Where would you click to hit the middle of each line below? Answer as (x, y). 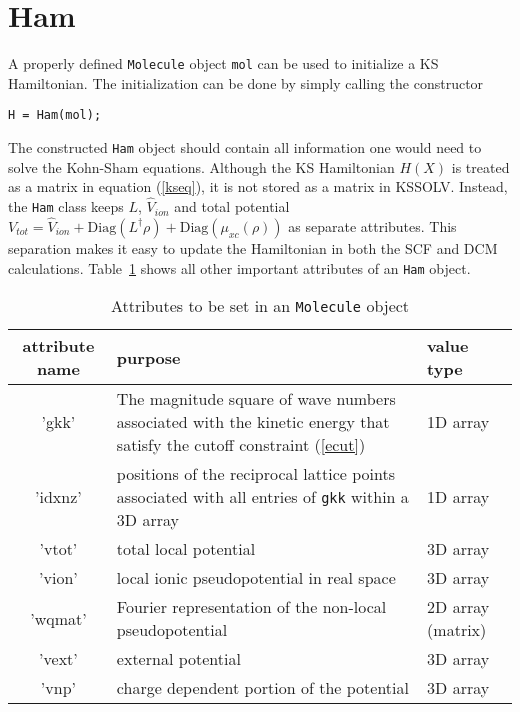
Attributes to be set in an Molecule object (260, 306)
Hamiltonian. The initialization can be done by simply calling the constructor (246, 82)
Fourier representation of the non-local (251, 607)
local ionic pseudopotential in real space (256, 578)
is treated (480, 166)
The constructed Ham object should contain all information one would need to (245, 147)
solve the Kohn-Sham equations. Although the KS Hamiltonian (201, 166)
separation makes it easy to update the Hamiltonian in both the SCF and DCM (253, 247)
